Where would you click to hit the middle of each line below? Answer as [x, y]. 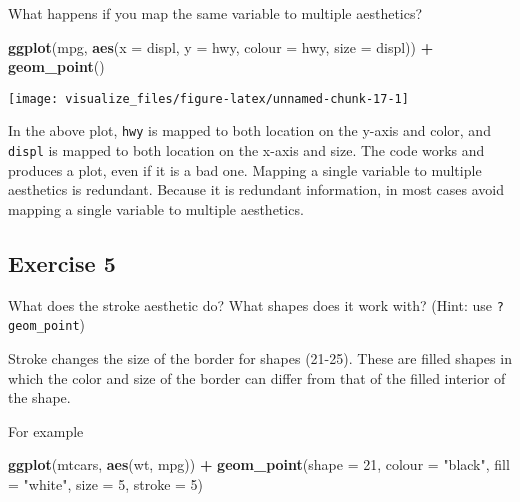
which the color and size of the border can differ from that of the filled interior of [257, 377]
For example [46, 430]
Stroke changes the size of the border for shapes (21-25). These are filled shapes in [260, 358]
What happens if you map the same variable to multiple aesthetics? [215, 13]
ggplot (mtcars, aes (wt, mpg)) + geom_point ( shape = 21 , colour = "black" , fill [259, 464]
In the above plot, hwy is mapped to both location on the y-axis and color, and [249, 130]
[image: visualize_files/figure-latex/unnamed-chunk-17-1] [208, 98]
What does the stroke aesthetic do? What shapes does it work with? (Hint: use [250, 304]
